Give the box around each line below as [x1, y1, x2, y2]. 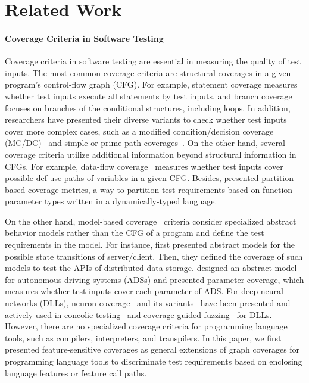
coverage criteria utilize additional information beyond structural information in [5, 148, 296, 160]
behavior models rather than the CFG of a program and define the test [5, 226, 264, 239]
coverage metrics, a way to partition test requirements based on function [27, 183, 293, 195]
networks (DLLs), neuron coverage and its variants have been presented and [5, 297, 291, 309]
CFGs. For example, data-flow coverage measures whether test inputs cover [5, 160, 283, 172]
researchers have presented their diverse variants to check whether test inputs [5, 113, 287, 126]
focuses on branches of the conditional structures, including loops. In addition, [5, 101, 291, 114]
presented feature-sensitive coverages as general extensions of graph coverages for [5, 343, 300, 356]
